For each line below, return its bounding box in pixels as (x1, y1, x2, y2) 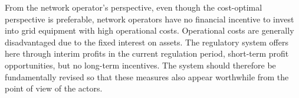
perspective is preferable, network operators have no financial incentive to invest (5, 12, 294, 25)
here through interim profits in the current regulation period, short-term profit (5, 47, 289, 60)
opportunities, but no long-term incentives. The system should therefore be (5, 58, 276, 71)
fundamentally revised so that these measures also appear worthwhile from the (5, 70, 289, 83)
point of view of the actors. (5, 82, 103, 94)
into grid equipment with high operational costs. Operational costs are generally (5, 24, 294, 37)
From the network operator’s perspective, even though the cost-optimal (5, 1, 262, 13)
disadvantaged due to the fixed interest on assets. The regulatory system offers (5, 35, 288, 48)
